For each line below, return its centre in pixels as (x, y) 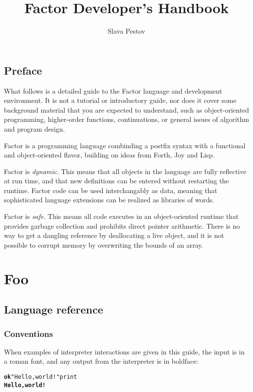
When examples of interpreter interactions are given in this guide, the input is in (124, 351)
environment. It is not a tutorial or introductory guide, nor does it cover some (120, 100)
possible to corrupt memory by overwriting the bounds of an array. (104, 245)
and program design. (35, 128)
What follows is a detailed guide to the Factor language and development (113, 90)
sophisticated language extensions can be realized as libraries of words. (109, 200)
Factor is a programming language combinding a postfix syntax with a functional (125, 145)
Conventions (28, 333)
